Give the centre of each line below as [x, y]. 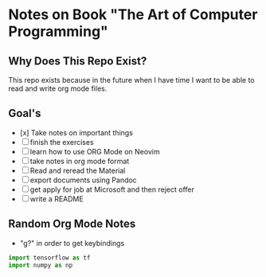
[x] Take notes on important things [76, 132]
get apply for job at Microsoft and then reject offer [112, 189]
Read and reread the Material [78, 170]
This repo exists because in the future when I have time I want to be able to [131, 80]
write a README [57, 199]
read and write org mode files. [58, 88]
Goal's [25, 113]
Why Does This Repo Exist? [78, 61]
